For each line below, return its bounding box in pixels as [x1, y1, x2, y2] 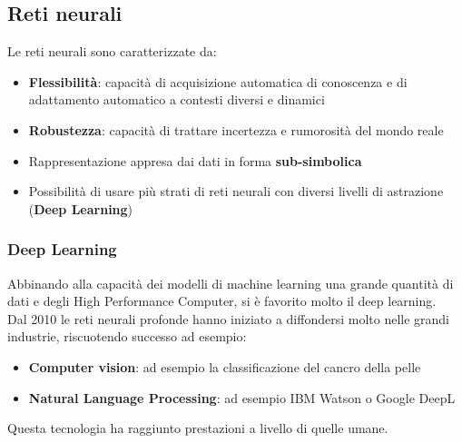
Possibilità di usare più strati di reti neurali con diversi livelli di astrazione [28, 182, 444, 201]
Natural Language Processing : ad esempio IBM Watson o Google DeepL [28, 388, 456, 407]
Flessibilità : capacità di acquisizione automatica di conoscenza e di [28, 72, 408, 91]
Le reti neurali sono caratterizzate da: [7, 42, 217, 61]
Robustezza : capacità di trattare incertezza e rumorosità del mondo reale [28, 120, 444, 139]
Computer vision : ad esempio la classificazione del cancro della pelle [28, 357, 421, 376]
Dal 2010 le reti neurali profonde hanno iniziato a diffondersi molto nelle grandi [7, 309, 450, 328]
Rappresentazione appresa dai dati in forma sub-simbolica [28, 151, 362, 170]
